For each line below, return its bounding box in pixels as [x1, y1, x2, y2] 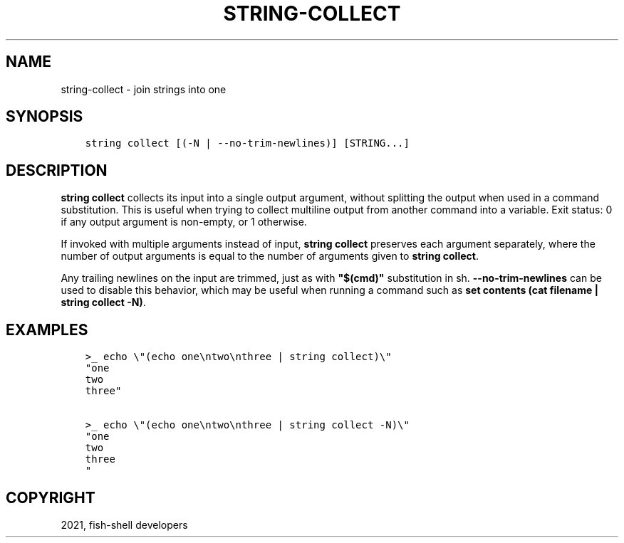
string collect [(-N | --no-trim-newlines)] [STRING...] [85, 137, 410, 149]
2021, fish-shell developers [61, 518, 188, 531]
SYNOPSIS [6, 107, 83, 126]
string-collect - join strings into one [61, 83, 227, 95]
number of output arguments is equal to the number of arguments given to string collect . [61, 250, 479, 263]
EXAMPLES [6, 320, 88, 339]
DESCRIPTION [6, 161, 108, 179]
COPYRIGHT [6, 488, 95, 507]
